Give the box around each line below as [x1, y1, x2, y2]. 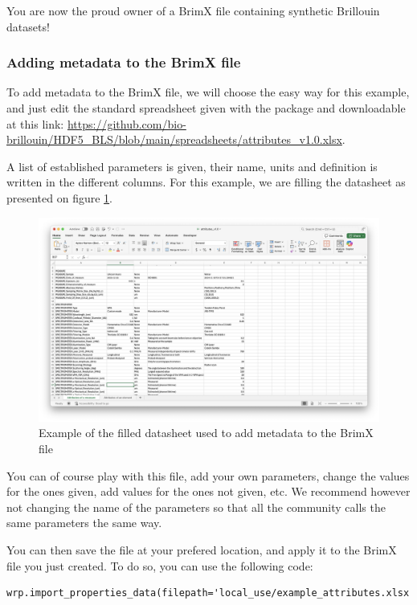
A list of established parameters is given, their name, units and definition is [6, 157, 378, 174]
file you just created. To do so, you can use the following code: [6, 557, 313, 574]
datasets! [6, 18, 50, 35]
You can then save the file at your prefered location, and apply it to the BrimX [6, 541, 397, 558]
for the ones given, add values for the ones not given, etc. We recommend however [6, 483, 411, 500]
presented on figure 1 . [6, 189, 113, 206]
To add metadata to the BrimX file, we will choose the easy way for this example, [6, 84, 410, 100]
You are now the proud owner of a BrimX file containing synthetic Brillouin [6, 2, 380, 18]
